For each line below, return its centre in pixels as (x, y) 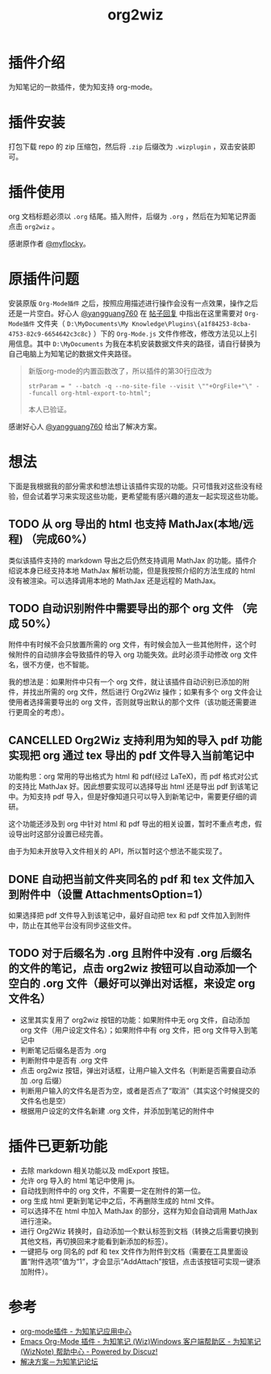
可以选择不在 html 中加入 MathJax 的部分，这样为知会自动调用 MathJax (139, 1211)
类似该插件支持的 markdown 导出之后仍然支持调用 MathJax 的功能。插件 (129, 560)
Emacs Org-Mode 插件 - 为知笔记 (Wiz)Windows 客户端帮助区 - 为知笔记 (140, 1341)
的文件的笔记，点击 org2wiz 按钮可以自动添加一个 (132, 968)
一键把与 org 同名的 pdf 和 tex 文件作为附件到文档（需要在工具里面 (131, 1251)
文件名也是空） (45, 1101)
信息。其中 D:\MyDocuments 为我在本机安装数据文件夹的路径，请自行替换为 (138, 343)
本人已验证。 (49, 409)
